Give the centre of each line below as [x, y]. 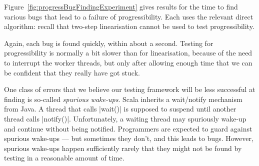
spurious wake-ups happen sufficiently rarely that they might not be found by [123, 148]
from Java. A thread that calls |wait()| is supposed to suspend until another [120, 109]
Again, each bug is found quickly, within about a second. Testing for [109, 43]
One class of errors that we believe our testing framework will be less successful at [130, 89]
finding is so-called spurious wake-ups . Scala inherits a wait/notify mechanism [123, 99]
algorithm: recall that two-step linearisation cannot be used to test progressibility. [129, 26]
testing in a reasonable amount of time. [64, 158]
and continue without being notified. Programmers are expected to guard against [128, 128]
